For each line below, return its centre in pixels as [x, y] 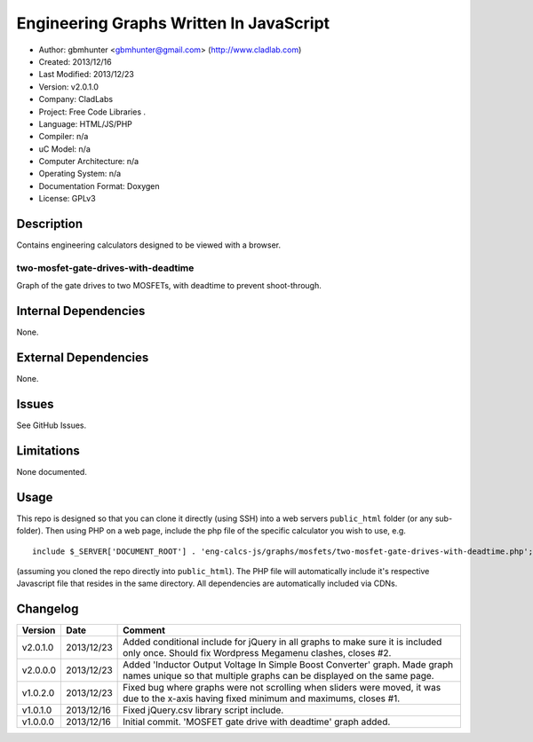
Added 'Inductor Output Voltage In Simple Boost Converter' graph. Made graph [288, 665]
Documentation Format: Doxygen [99, 185]
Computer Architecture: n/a [89, 162]
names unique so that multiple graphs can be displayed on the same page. [278, 676]
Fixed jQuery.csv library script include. [203, 710]
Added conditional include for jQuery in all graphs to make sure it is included [282, 642]
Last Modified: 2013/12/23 [87, 75]
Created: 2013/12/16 [75, 61]
